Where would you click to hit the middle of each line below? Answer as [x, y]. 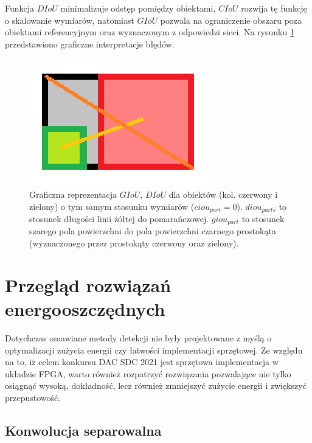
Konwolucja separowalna [83, 430]
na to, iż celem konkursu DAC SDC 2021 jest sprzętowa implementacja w [142, 362]
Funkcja [20, 8]
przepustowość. [33, 397]
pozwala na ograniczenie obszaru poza [231, 20]
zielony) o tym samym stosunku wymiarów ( [112, 206]
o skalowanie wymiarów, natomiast [70, 20]
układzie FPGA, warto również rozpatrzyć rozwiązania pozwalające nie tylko [148, 373]
